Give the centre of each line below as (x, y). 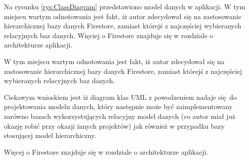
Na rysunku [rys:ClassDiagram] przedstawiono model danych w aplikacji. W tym (125, 6)
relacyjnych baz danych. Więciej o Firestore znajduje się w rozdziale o (109, 35)
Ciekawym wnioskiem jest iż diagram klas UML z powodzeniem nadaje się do (120, 97)
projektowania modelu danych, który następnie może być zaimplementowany (118, 106)
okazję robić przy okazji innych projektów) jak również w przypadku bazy (114, 126)
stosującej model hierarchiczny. (50, 135)
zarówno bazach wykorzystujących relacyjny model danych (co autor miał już (120, 116)
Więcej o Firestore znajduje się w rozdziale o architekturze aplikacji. (106, 151)
